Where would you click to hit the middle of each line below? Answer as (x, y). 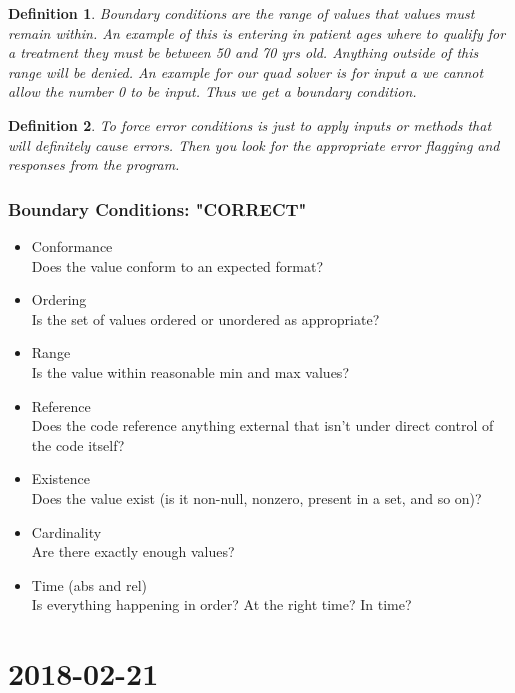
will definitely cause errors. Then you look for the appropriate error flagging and (254, 144)
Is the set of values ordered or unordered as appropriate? (205, 318)
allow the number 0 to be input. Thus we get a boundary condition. (212, 91)
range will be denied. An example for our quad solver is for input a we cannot (246, 71)
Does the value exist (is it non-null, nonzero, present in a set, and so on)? (256, 497)
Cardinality (66, 531)
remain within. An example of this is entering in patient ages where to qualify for (257, 32)
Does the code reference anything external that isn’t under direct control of (262, 425)
